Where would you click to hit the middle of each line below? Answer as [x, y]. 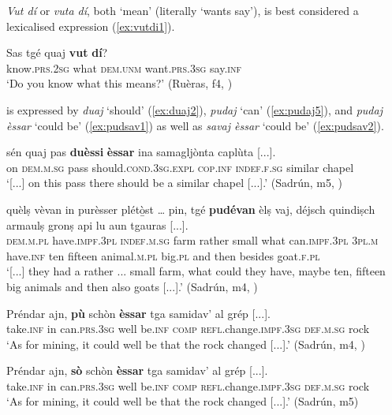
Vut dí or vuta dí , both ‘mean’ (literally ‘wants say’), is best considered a [183, 10]
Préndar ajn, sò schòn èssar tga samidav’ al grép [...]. [137, 370]
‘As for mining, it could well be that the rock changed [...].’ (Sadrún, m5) [183, 401]
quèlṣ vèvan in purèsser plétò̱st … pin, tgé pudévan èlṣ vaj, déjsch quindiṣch [191, 209]
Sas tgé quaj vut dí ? [57, 52]
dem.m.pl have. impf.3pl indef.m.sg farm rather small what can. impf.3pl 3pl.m [192, 240]
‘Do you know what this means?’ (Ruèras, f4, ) [119, 83]
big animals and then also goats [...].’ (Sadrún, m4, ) [132, 286]
